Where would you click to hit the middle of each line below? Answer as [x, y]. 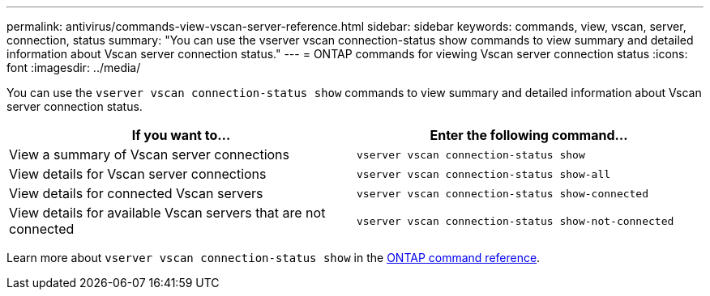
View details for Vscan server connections [138, 174]
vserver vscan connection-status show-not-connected [515, 221]
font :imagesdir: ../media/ [74, 68]
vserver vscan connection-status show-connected [503, 193]
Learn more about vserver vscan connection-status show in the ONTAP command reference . [274, 258]
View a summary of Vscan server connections [150, 154]
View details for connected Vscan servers [136, 193]
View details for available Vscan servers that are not [167, 213]
